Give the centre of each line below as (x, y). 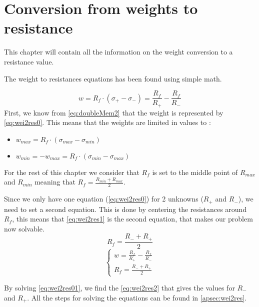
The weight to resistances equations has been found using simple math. (113, 78)
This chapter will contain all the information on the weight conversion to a (118, 52)
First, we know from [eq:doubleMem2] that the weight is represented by (114, 112)
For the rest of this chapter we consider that (72, 172)
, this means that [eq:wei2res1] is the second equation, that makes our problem (132, 219)
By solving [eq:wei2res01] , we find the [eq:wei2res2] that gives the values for (119, 287)
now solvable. (24, 228)
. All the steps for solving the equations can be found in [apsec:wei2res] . (137, 297)
